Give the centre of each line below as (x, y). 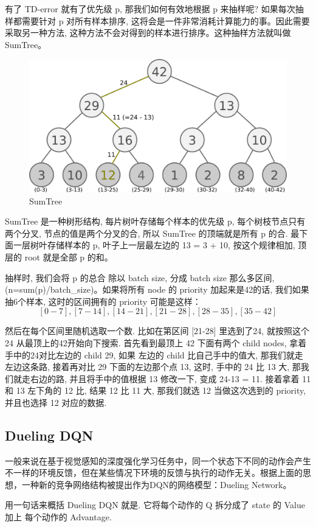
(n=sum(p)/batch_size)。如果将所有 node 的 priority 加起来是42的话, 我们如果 (157, 289)
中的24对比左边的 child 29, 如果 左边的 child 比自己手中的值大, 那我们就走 (158, 354)
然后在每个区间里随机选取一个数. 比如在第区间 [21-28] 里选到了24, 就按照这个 (157, 331)
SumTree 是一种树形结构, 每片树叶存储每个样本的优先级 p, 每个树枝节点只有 (155, 221)
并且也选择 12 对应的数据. (56, 402)
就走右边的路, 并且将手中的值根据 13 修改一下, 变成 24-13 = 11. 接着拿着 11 (162, 378)
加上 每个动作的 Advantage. (58, 517)
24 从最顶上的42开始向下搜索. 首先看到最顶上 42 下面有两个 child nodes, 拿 (152, 342)
